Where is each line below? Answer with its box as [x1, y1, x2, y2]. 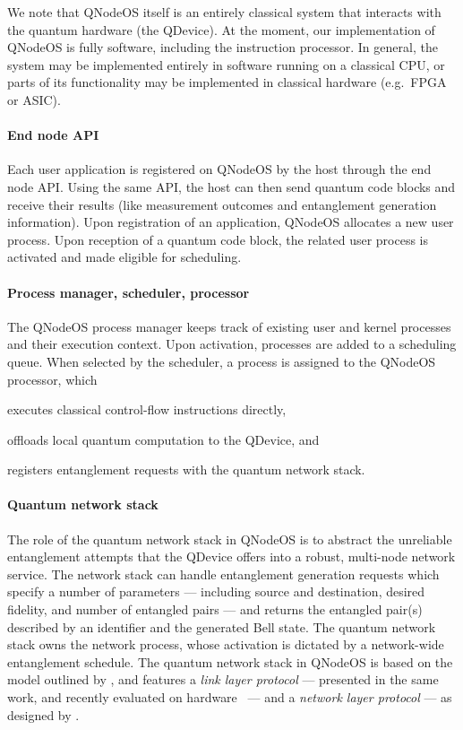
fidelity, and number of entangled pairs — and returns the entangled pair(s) [7, 600, 423, 619]
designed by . [7, 705, 80, 724]
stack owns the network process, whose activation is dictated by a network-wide [7, 635, 444, 654]
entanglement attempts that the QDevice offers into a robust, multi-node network [7, 547, 456, 566]
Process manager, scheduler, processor [7, 282, 250, 301]
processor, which [7, 369, 98, 388]
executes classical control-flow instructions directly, [7, 400, 287, 419]
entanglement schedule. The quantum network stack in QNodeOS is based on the [7, 652, 453, 671]
